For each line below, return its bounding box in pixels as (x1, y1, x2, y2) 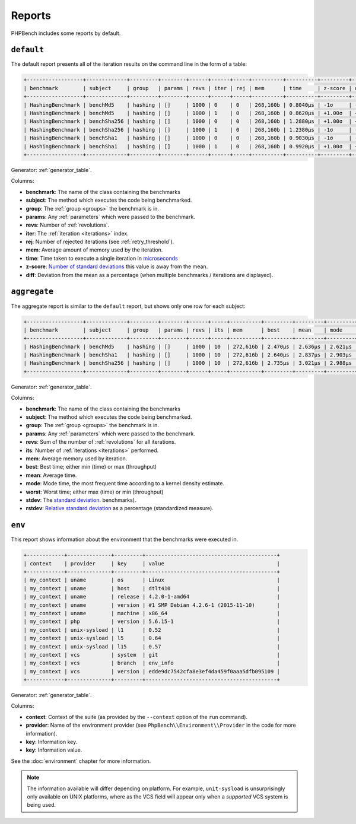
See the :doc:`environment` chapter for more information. (11, 757, 151, 765)
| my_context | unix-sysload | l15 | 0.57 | (23, 643, 280, 650)
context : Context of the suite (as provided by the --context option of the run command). (26, 713, 248, 720)
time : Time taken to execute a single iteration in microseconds (26, 254, 178, 262)
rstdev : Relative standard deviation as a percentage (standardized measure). (26, 505, 214, 512)
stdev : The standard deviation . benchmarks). (26, 496, 136, 504)
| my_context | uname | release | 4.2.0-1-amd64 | (23, 593, 280, 600)
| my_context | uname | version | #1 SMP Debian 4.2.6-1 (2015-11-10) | (23, 602, 280, 608)
